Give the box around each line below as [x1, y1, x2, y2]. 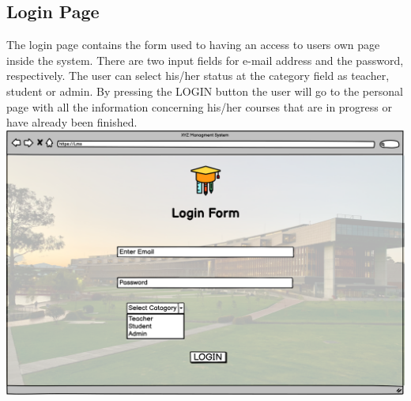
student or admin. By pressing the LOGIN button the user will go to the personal [6, 82, 403, 99]
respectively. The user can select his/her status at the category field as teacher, [6, 67, 390, 84]
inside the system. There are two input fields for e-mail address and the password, [6, 51, 404, 68]
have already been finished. [6, 114, 138, 131]
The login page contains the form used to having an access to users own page [6, 36, 380, 53]
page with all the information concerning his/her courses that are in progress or [6, 98, 392, 115]
